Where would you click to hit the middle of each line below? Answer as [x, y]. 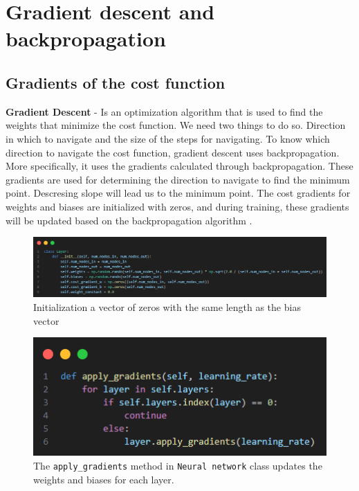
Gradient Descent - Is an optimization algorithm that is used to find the [164, 111]
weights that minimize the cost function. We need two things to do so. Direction [176, 125]
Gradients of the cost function [116, 82]
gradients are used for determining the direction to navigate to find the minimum [178, 179]
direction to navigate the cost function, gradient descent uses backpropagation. [173, 152]
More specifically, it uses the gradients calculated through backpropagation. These [179, 166]
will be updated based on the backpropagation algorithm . [129, 220]
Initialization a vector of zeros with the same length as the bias [167, 307]
